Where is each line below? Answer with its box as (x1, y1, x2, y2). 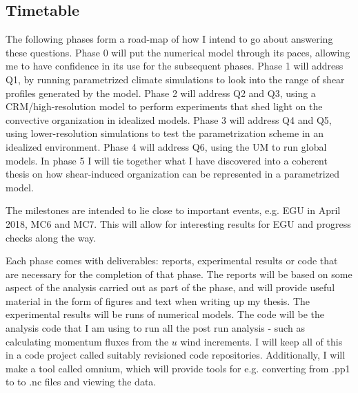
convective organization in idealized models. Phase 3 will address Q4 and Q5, (6, 112, 332, 127)
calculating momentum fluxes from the (6, 334, 169, 348)
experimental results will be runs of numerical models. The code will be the (6, 307, 325, 321)
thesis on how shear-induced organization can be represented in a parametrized (6, 167, 339, 181)
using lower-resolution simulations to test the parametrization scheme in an (6, 126, 324, 140)
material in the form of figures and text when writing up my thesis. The (6, 293, 310, 308)
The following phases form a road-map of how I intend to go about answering (6, 32, 333, 46)
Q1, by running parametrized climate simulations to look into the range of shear (6, 72, 345, 86)
